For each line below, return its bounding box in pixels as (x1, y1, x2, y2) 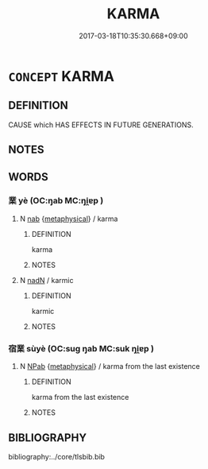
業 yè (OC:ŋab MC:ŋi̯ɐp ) (8, 196, 104, 207)
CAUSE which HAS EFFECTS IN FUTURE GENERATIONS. (8, 120, 195, 130)
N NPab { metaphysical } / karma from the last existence (19, 362, 200, 371)
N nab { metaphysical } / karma (19, 214, 118, 223)
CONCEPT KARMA (8, 67, 115, 85)
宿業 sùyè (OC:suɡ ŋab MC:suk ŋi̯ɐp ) (8, 343, 155, 354)
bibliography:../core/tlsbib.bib (8, 452, 106, 461)
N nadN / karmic (19, 275, 74, 285)
